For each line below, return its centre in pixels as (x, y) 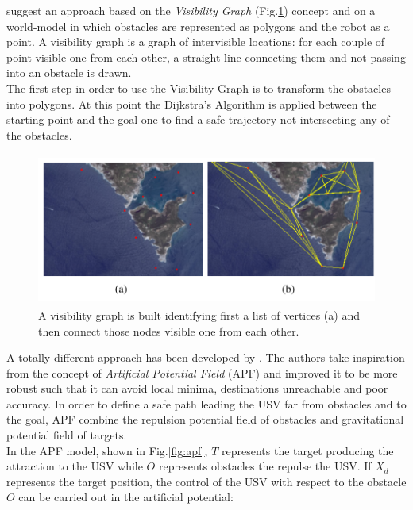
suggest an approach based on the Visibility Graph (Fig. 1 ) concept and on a (191, 10)
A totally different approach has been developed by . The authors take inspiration (206, 357)
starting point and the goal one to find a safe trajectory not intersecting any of (198, 119)
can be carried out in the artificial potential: (126, 497)
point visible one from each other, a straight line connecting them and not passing (206, 57)
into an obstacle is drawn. (69, 73)
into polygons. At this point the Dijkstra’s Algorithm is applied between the (192, 104)
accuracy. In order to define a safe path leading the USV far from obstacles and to (206, 403)
